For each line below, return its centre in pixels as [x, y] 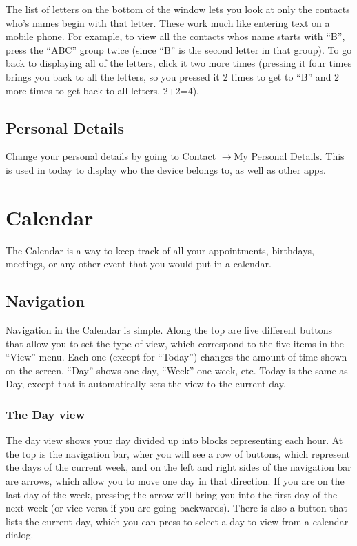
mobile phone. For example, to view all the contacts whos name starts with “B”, [175, 36]
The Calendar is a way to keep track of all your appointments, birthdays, [160, 250]
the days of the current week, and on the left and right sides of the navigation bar [178, 467]
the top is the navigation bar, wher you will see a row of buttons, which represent [178, 453]
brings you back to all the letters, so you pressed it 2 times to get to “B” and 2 [173, 76]
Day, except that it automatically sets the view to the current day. [146, 384]
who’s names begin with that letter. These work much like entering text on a [168, 22]
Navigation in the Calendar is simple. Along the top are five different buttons [169, 330]
